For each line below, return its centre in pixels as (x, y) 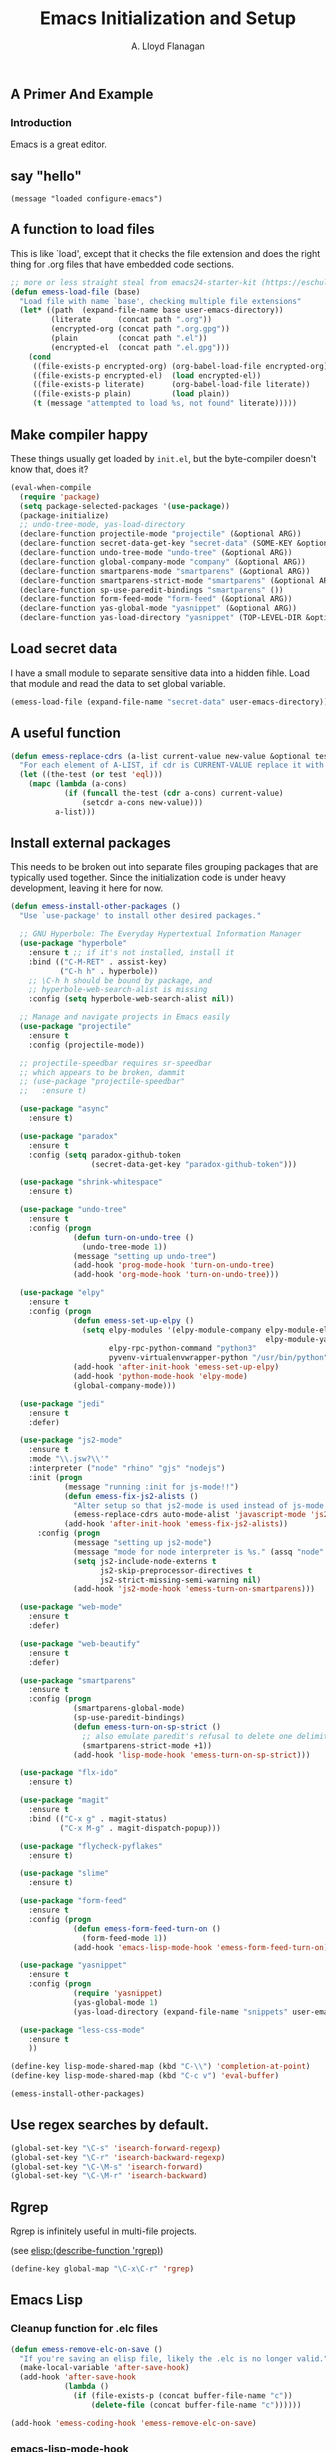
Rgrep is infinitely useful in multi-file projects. (103, 2231)
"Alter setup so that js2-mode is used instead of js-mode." (203, 1505)
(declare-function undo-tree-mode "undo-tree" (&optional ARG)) (156, 553)
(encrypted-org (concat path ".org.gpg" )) (140, 329)
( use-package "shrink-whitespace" (91, 1182)
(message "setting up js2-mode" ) (143, 1543)
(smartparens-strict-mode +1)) (147, 1745)
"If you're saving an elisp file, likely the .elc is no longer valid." (174, 2358)
